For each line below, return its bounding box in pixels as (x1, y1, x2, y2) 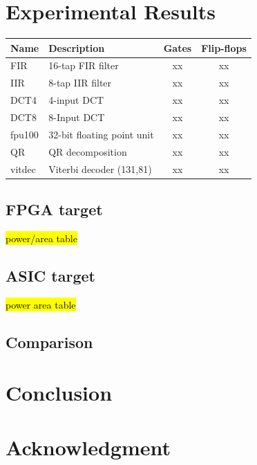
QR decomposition (48, 144, 127, 158)
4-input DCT (48, 93, 104, 107)
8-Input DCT (48, 110, 105, 124)
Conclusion (6, 379, 113, 407)
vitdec (10, 161, 36, 176)
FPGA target (6, 199, 103, 220)
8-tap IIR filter (48, 75, 112, 90)
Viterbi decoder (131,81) (48, 161, 152, 176)
